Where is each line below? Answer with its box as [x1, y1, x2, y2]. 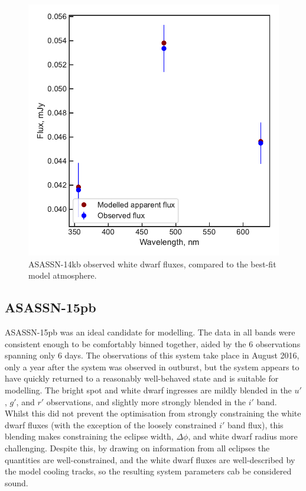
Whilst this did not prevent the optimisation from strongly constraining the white [5, 407, 301, 419]
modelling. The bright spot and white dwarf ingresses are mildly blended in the [5, 383, 292, 396]
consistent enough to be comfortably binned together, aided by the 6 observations [5, 337, 301, 350]
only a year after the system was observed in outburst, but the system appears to [5, 360, 300, 373]
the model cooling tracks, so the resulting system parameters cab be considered [5, 465, 292, 477]
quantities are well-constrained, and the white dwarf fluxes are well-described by [5, 453, 295, 466]
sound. [5, 476, 28, 489]
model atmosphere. [28, 269, 97, 282]
